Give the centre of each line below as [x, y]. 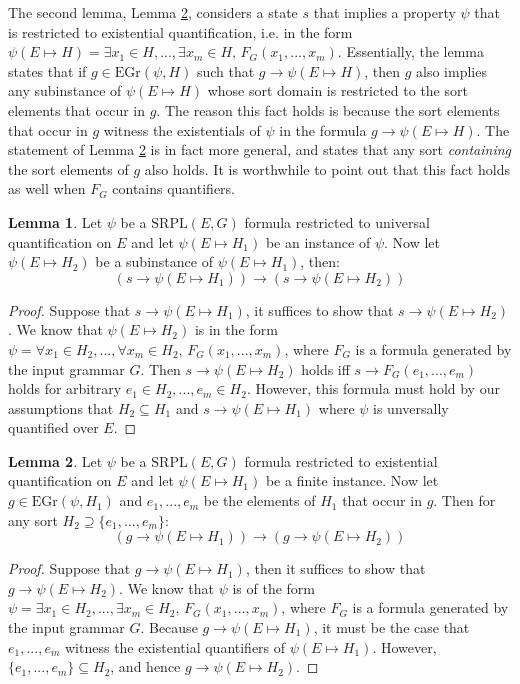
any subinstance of [65, 90]
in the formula [323, 129]
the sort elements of [68, 168]
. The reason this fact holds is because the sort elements [328, 109]
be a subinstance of [154, 261]
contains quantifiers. [173, 188]
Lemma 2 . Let [55, 460]
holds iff [325, 368]
